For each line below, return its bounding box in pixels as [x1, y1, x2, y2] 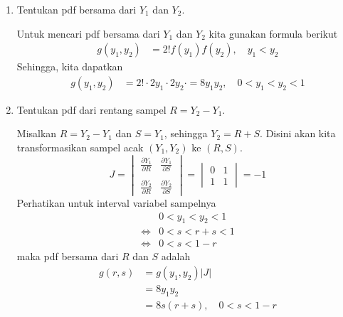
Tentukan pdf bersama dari [16, 2, 137, 16]
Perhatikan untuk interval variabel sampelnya [16, 195, 216, 210]
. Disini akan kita [260, 126, 336, 141]
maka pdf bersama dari [16, 249, 119, 264]
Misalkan [16, 126, 57, 141]
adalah [161, 249, 191, 264]
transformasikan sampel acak [16, 140, 144, 155]
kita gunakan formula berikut [209, 26, 338, 41]
